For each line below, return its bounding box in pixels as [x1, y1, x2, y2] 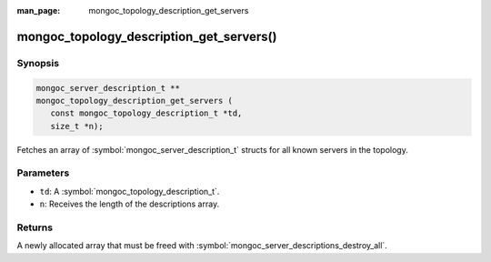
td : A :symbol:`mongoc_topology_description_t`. [39, 186, 220, 196]
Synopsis [16, 56, 59, 69]
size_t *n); [50, 121, 104, 131]
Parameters [16, 166, 70, 179]
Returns [16, 221, 54, 234]
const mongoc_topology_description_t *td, [50, 108, 243, 118]
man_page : [16, 5, 61, 15]
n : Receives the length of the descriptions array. [39, 198, 220, 209]
